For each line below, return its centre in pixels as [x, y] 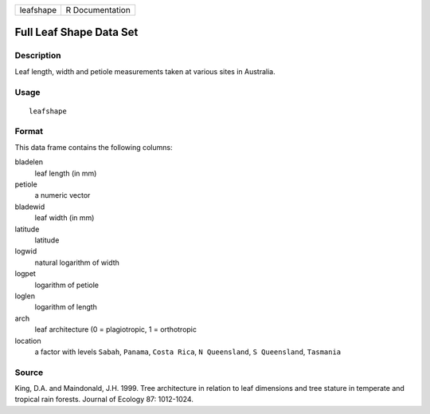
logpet [25, 274]
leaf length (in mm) [66, 173]
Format [29, 132]
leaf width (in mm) [64, 218]
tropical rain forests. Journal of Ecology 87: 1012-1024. [104, 400]
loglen [25, 296]
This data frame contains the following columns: [94, 147]
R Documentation [98, 10]
